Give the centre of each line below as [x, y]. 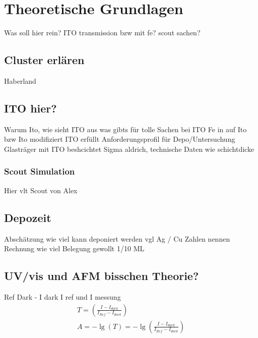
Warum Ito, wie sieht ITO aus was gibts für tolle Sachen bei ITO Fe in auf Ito [125, 129]
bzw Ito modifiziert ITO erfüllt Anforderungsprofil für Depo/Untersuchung [120, 139]
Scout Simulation [40, 171]
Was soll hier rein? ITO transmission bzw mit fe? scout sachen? [102, 33]
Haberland [20, 80]
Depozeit [28, 217]
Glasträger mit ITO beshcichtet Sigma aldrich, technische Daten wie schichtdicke [129, 149]
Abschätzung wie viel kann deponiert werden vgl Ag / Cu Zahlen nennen [117, 238]
